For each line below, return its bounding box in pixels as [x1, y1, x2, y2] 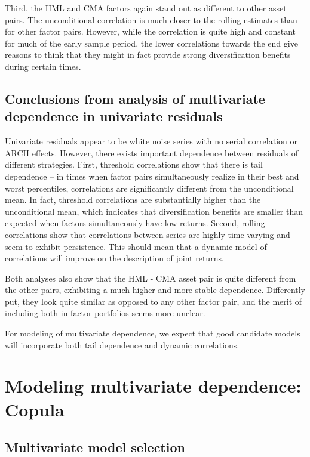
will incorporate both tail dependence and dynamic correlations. [5, 338, 240, 351]
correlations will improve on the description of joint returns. [5, 252, 224, 264]
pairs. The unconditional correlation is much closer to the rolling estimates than [5, 13, 297, 26]
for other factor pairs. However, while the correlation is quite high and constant [5, 25, 296, 38]
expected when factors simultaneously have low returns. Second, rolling [5, 217, 265, 229]
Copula [5, 397, 65, 421]
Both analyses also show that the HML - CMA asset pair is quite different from [5, 271, 296, 284]
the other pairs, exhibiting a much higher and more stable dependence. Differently [5, 283, 306, 296]
